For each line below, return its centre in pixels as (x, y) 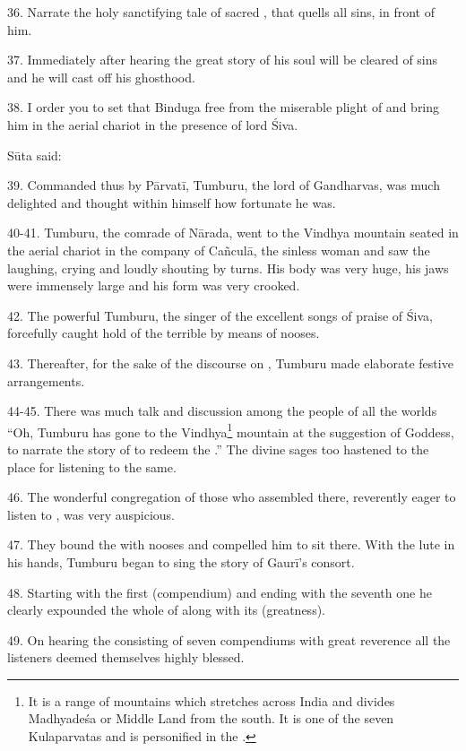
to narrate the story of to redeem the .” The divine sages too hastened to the (218, 449)
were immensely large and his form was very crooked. (154, 285)
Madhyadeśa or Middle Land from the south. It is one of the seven (211, 718)
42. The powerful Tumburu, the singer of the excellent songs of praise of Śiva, (220, 315)
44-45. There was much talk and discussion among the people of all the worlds (222, 411)
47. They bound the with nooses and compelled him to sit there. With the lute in (231, 544)
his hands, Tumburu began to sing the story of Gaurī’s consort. (181, 561)
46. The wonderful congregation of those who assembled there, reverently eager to (232, 497)
